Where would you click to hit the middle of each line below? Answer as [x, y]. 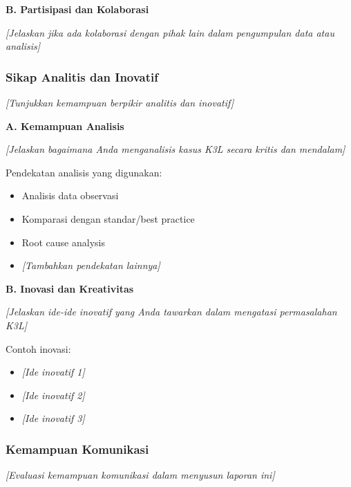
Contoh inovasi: [38, 348]
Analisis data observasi [70, 195]
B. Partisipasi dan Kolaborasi [77, 9]
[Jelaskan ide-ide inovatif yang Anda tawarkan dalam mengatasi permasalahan [171, 312]
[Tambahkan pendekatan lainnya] [91, 265]
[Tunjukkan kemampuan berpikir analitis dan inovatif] [120, 102]
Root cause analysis [63, 242]
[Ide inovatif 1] [53, 372]
